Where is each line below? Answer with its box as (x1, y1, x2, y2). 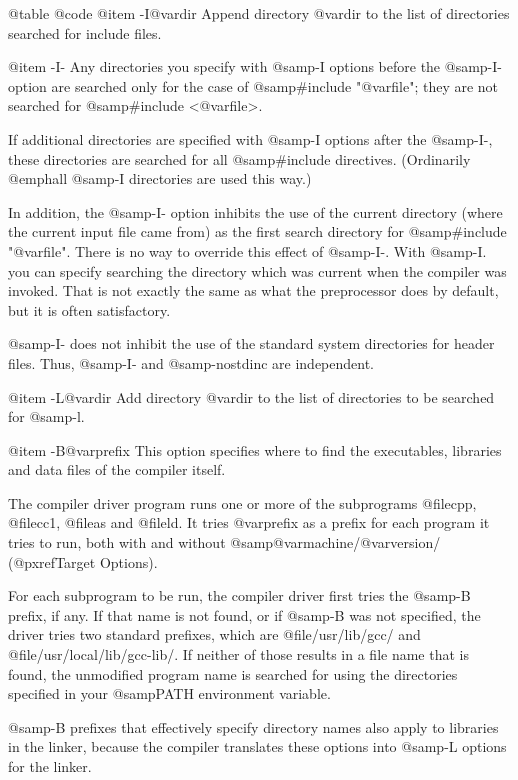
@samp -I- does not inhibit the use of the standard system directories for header (8, 333, 495, 354)
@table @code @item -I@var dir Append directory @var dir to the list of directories (8, 3, 510, 23)
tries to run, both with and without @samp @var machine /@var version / (8, 532, 441, 553)
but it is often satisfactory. (8, 299, 171, 320)
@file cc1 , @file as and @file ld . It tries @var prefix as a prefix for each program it (8, 512, 490, 533)
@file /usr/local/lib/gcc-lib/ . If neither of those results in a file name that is (8, 644, 469, 665)
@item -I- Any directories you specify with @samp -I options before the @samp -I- (8, 56, 502, 77)
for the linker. (8, 756, 92, 776)
